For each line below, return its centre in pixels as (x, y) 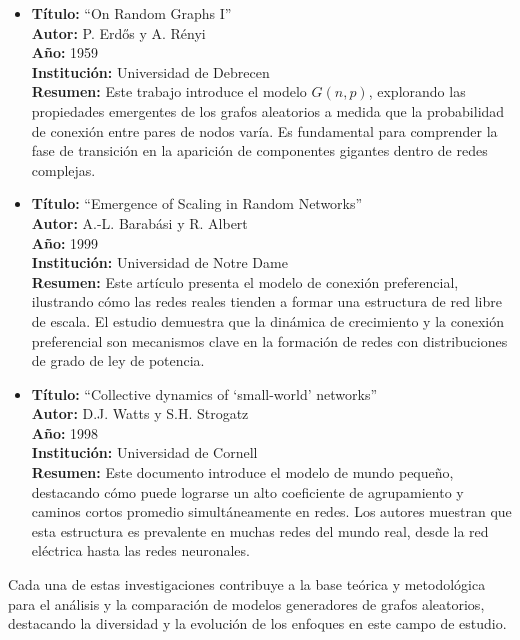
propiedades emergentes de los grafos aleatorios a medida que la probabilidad (268, 110)
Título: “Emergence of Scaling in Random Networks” (197, 203)
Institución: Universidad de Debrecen (150, 71)
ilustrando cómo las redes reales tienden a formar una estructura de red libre (266, 301)
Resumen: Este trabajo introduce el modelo (169, 91)
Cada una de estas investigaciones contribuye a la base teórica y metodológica (247, 584)
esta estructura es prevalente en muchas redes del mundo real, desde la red (260, 530)
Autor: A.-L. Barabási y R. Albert (139, 222)
